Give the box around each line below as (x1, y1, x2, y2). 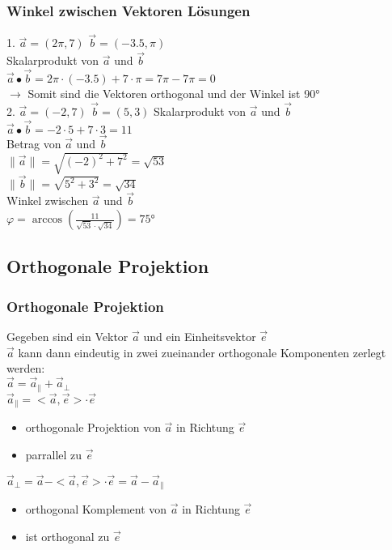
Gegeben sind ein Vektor (6, 328, 129, 345)
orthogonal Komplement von (25, 501, 167, 518)
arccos (32, 214, 63, 226)
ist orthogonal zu (25, 527, 110, 544)
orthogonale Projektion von (25, 419, 161, 436)
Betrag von (6, 134, 61, 151)
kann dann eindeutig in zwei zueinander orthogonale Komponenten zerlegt (18, 343, 386, 360)
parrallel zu (25, 446, 82, 463)
